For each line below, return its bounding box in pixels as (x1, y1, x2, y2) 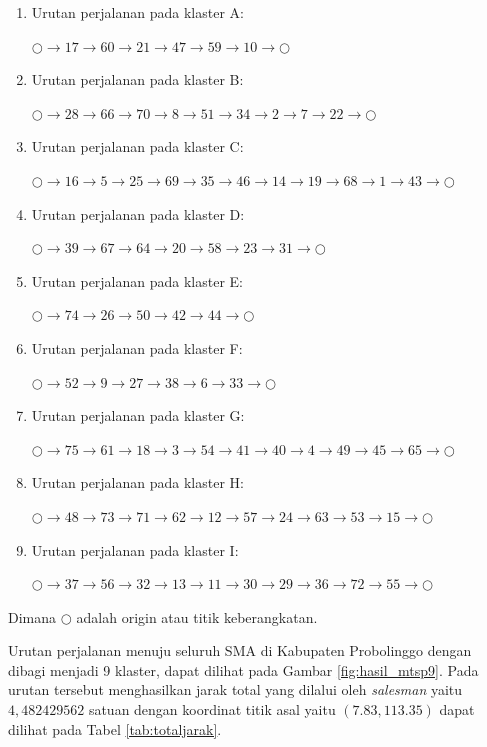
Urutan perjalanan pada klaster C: (31, 136, 244, 157)
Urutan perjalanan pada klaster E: (31, 270, 244, 291)
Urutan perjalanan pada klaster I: (31, 539, 239, 560)
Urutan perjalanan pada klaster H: (31, 472, 244, 493)
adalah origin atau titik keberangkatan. (76, 606, 318, 627)
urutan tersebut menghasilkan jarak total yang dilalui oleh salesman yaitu (8, 679, 463, 700)
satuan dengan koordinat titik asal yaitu (88, 699, 336, 720)
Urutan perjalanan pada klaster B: (31, 69, 244, 90)
